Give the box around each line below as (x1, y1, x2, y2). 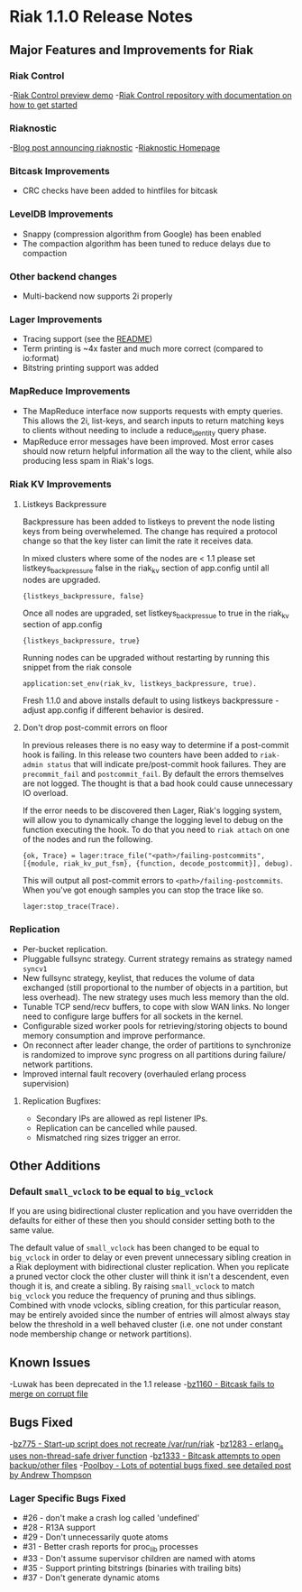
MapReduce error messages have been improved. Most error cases (22, 436, 274, 448)
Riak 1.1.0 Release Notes (9, 6, 194, 27)
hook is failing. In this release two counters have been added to (22, 749, 259, 760)
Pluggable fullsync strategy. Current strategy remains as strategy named (22, 953, 293, 964)
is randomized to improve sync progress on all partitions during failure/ (22, 1049, 287, 1060)
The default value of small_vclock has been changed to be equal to (9, 1243, 260, 1254)
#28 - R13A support (22, 1523, 96, 1533)
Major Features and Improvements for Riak (9, 42, 254, 58)
